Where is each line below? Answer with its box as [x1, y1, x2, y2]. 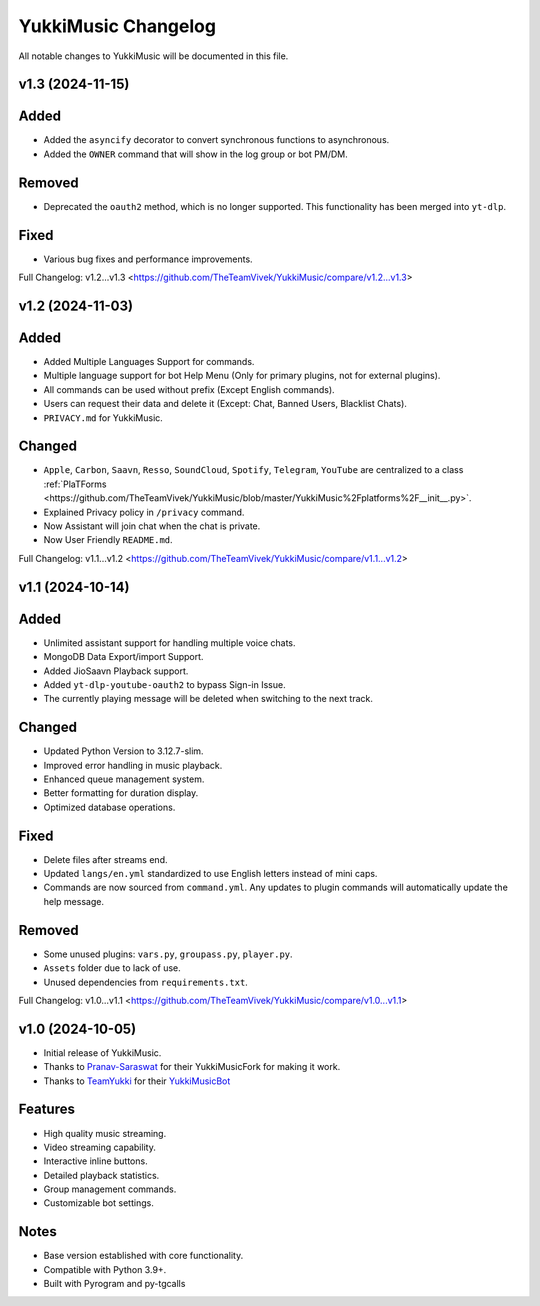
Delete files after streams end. [43, 853, 168, 865]
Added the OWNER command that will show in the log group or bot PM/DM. [43, 148, 349, 160]
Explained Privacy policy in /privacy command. [43, 506, 245, 518]
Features [18, 1101, 75, 1118]
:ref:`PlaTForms [43, 478, 107, 490]
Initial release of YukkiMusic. [43, 1046, 162, 1059]
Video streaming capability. [43, 1141, 157, 1153]
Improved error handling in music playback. [43, 759, 223, 771]
